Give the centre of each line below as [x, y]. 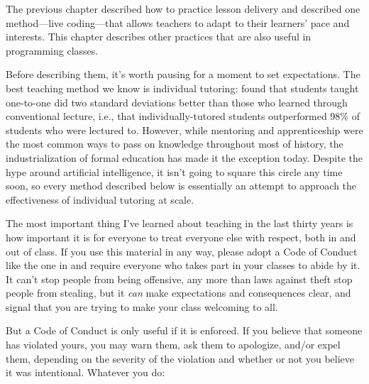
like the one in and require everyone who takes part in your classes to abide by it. [183, 265]
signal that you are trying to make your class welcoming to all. [142, 306]
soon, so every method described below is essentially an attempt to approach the [181, 186]
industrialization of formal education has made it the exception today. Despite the [184, 157]
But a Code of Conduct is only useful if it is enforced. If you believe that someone [184, 330]
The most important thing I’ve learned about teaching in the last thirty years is [180, 223]
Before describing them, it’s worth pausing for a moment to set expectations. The [183, 74]
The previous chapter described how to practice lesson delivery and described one [183, 9]
